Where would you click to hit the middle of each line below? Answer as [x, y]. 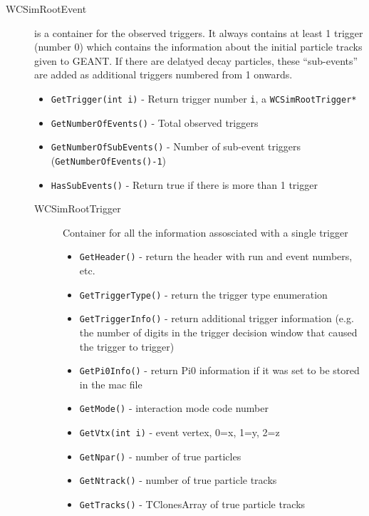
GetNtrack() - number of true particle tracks [178, 480]
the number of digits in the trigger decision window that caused [218, 332]
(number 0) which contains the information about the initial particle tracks [198, 47]
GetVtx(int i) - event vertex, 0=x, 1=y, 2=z [180, 432]
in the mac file [111, 384]
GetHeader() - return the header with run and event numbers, [216, 256]
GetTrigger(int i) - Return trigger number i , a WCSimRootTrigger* [204, 98]
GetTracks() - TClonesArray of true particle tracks [192, 504]
